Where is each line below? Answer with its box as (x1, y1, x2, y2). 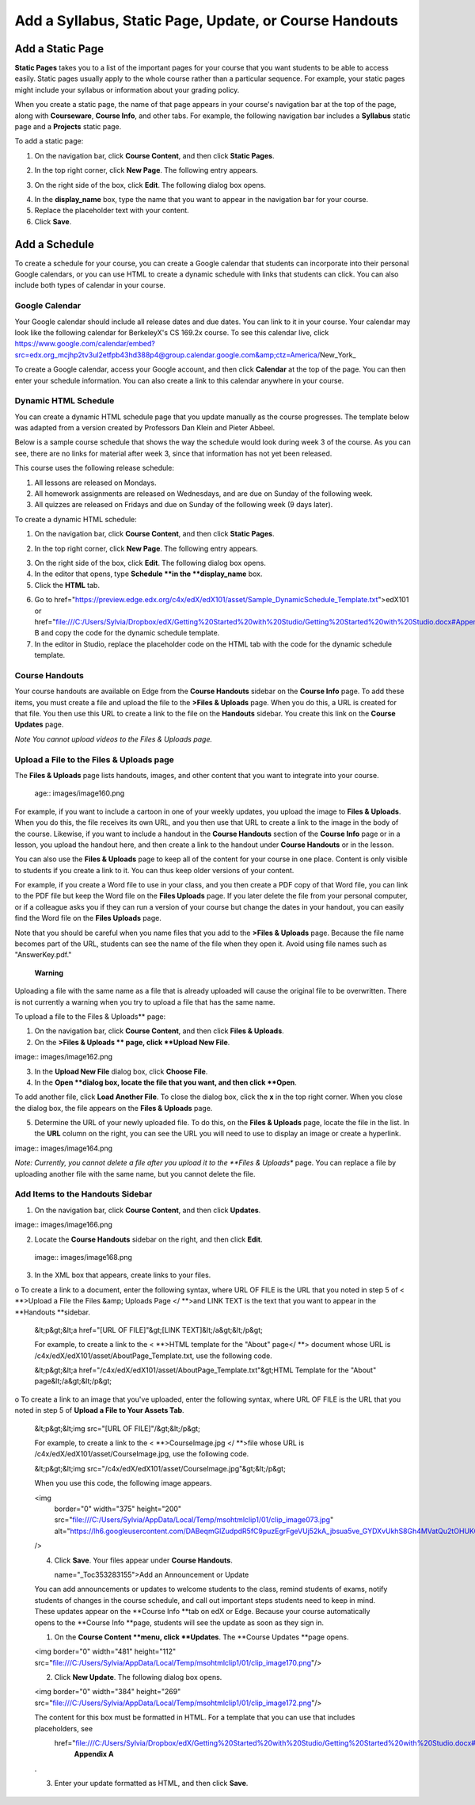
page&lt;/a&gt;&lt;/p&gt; (34, 1376, 112, 1386)
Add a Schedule (14, 238, 95, 251)
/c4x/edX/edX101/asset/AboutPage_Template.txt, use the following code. (34, 1351, 272, 1360)
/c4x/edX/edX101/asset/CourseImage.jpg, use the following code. (34, 1449, 249, 1459)
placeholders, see (34, 1723, 93, 1733)
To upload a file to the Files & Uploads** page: (14, 1011, 166, 1021)
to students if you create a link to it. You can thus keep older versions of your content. (14, 865, 294, 875)
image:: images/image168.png (34, 1252, 132, 1261)
